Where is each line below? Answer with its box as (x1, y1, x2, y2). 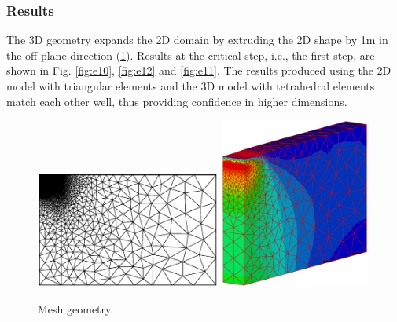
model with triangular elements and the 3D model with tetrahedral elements (6, 78, 375, 93)
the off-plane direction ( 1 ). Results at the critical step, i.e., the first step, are (6, 46, 375, 63)
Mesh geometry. (38, 300, 114, 317)
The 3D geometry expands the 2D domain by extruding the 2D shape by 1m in (6, 31, 388, 48)
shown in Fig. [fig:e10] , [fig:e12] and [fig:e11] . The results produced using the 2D (6, 62, 391, 79)
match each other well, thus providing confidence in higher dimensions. (6, 93, 347, 109)
